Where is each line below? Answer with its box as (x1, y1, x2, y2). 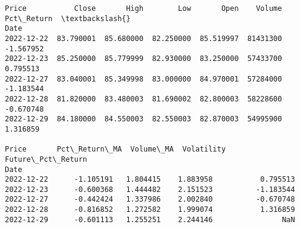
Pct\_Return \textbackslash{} (5, 14, 131, 23)
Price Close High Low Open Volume (5, 4, 282, 13)
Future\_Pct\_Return (5, 155, 88, 164)
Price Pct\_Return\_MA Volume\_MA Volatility (5, 145, 226, 154)
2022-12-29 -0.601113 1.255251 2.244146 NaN (5, 215, 295, 224)
